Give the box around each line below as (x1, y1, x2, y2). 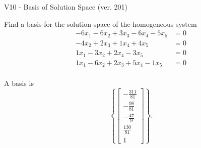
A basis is (4, 78, 34, 88)
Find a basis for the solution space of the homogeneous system (4, 18, 197, 29)
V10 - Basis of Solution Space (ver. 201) (4, 2, 127, 12)
